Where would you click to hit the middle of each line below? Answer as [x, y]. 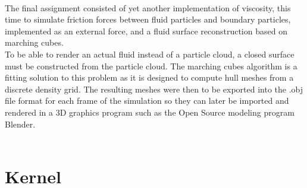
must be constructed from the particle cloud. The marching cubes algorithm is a [151, 66]
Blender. [20, 124]
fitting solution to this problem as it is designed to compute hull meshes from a [149, 77]
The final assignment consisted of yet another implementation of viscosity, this [148, 7]
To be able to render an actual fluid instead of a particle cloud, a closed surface [150, 54]
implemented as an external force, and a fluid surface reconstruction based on [146, 31]
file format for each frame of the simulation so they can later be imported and [147, 101]
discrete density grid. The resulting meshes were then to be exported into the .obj [154, 89]
